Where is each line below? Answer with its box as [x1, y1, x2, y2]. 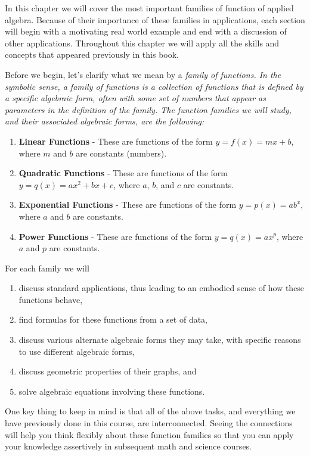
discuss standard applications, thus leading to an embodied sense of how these [18, 282, 305, 294]
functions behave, [18, 293, 83, 305]
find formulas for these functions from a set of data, [18, 313, 208, 326]
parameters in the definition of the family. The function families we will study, [5, 103, 292, 115]
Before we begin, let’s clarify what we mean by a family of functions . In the [5, 68, 281, 80]
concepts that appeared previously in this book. [5, 48, 179, 61]
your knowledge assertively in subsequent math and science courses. [5, 440, 252, 452]
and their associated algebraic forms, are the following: [5, 115, 204, 127]
